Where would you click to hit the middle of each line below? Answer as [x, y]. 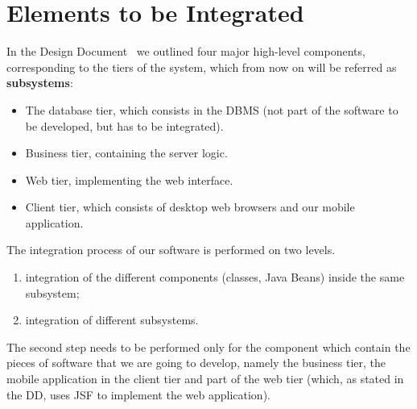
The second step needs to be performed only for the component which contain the [208, 346]
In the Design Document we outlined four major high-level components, [186, 51]
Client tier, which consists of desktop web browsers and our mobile [190, 207]
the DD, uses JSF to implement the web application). [138, 394]
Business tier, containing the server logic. [126, 153]
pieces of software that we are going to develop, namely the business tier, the [196, 363]
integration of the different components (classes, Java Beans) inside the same [215, 277]
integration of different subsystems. [112, 320]
